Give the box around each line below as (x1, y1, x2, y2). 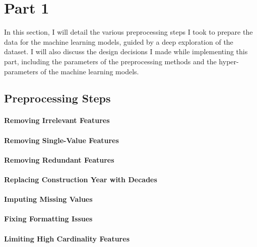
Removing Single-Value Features (4, 135, 119, 145)
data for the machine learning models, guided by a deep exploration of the (4, 36, 233, 47)
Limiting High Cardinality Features (4, 233, 130, 243)
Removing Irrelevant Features (4, 115, 110, 126)
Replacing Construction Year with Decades (4, 174, 157, 185)
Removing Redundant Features (4, 154, 114, 165)
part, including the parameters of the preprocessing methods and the (4, 56, 217, 66)
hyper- (219, 56, 239, 66)
